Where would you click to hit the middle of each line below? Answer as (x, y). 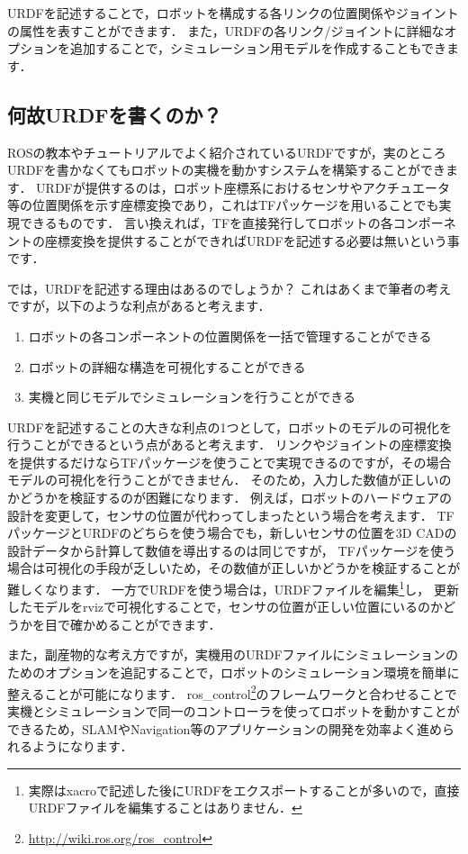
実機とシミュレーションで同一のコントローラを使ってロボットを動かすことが (234, 710)
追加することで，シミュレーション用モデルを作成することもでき (258, 48)
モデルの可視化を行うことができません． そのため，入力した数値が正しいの (229, 480)
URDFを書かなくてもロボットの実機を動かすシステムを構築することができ (227, 170)
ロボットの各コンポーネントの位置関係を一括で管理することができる (230, 336)
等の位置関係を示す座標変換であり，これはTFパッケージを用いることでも (223, 205)
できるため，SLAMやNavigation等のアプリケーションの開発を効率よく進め (225, 728)
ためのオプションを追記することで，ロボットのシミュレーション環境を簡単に (234, 672)
